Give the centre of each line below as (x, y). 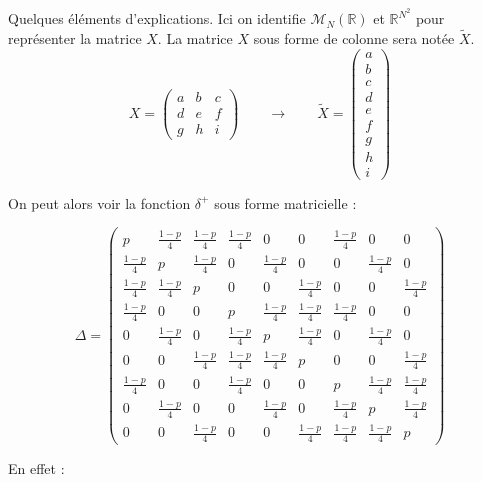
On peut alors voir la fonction (99, 202)
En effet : (36, 468)
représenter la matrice (75, 37)
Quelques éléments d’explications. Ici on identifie (157, 18)
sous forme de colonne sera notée (354, 37)
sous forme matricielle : (285, 202)
